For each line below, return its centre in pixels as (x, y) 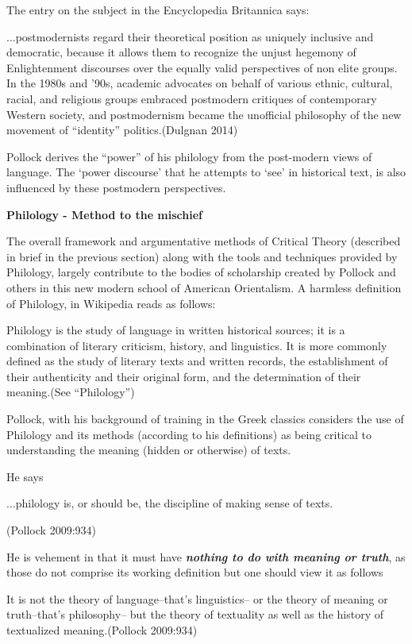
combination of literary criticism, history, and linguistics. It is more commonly (197, 345)
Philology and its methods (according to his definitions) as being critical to (189, 434)
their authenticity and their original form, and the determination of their (184, 376)
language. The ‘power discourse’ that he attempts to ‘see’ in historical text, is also (206, 172)
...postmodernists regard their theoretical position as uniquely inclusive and (190, 36)
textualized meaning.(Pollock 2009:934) (102, 630)
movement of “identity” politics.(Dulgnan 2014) (122, 130)
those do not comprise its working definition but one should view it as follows (195, 572)
